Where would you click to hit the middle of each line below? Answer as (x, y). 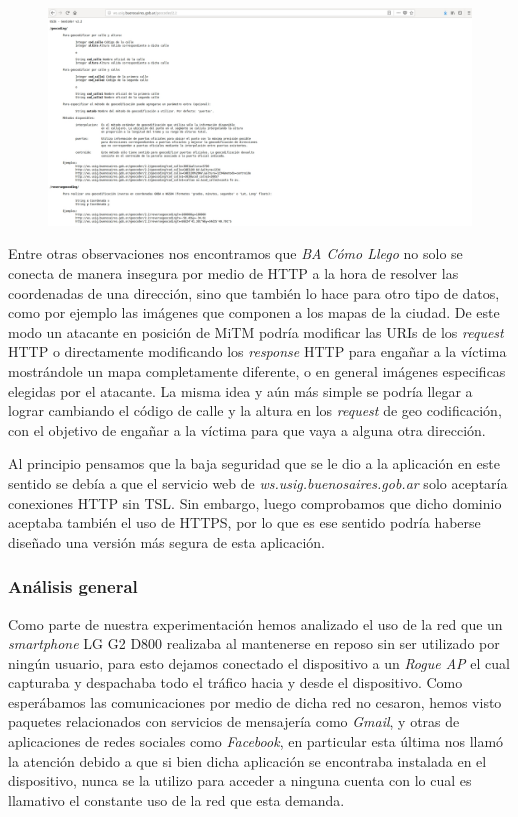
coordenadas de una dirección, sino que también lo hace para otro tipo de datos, (254, 292)
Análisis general (73, 586)
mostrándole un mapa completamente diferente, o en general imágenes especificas (257, 370)
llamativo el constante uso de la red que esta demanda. (176, 799)
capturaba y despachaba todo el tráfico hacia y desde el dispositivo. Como (235, 682)
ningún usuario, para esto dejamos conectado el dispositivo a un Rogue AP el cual (259, 662)
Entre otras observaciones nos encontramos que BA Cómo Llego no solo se (235, 253)
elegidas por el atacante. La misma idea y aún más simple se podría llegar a (240, 390)
